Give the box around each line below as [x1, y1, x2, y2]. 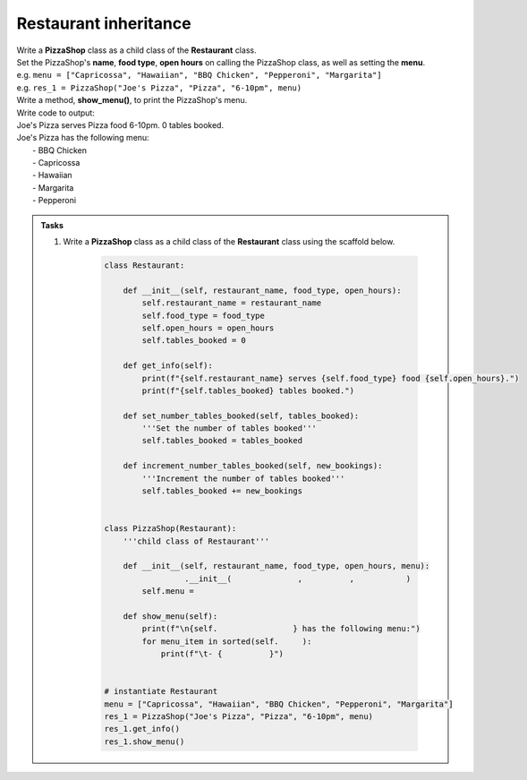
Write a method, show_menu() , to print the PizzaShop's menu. [16, 95, 248, 106]
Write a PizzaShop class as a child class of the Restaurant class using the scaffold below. [63, 236, 395, 247]
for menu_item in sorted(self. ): [141, 636, 312, 647]
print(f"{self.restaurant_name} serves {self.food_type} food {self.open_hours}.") [141, 373, 520, 383]
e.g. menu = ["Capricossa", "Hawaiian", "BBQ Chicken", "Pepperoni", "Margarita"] [16, 70, 382, 81]
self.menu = [141, 587, 194, 596]
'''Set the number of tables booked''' [141, 424, 317, 433]
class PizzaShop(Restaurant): [104, 524, 237, 534]
